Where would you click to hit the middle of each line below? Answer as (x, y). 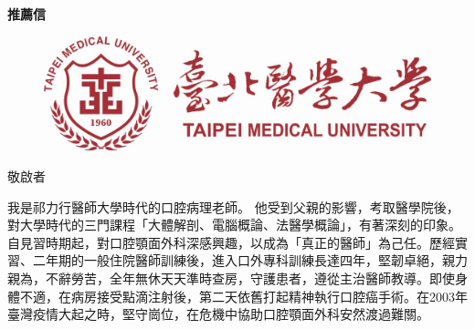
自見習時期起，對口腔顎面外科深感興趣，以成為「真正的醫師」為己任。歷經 (231, 242)
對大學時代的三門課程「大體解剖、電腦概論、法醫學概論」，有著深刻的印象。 (234, 225)
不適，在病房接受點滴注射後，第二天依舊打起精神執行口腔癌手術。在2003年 (243, 296)
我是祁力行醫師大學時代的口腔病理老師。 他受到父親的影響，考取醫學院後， (233, 206)
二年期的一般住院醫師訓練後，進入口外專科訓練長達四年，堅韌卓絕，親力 (250, 260)
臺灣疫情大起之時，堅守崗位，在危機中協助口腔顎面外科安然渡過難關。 (218, 314)
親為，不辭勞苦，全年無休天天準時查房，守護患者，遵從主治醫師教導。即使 (231, 278)
